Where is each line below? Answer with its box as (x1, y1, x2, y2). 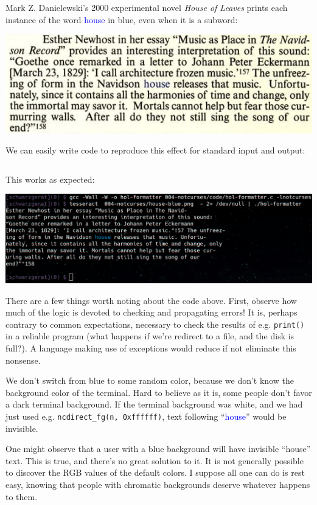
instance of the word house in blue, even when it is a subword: (5, 13, 238, 26)
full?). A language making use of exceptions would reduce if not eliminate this (5, 341, 296, 354)
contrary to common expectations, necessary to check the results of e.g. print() (5, 317, 305, 330)
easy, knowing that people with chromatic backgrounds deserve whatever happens (5, 478, 310, 490)
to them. (5, 490, 38, 503)
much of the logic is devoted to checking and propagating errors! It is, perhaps (5, 306, 298, 319)
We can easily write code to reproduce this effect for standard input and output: (5, 144, 305, 157)
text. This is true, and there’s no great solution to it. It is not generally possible (5, 454, 304, 467)
